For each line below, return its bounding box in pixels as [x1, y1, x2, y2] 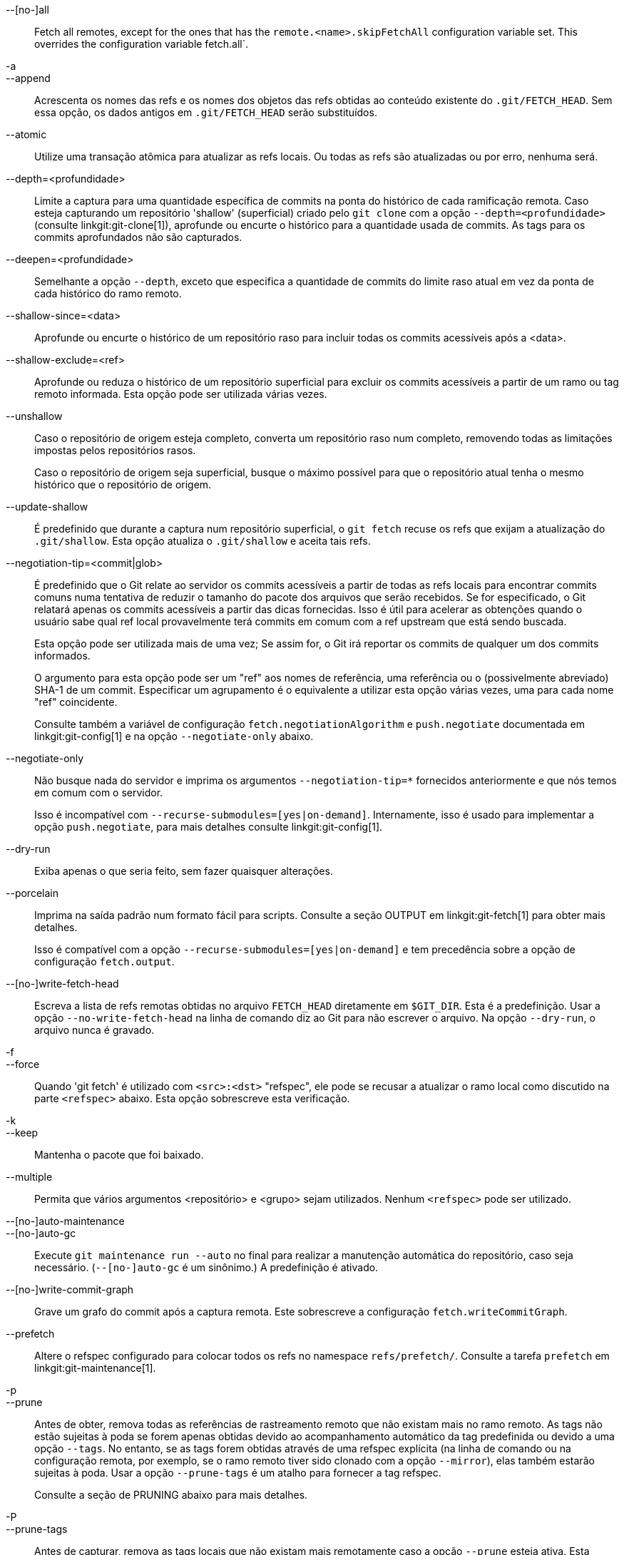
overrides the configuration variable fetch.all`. [34, 38, 249, 50]
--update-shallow [6, 501, 88, 513]
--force [6, 1058, 40, 1070]
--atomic [6, 128, 47, 140]
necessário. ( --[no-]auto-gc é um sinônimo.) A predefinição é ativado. [34, 1261, 379, 1273]
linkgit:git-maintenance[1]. [34, 1362, 156, 1374]
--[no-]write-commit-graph [6, 1283, 134, 1295]
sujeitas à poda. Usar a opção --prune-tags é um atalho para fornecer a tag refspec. [34, 1467, 441, 1479]
